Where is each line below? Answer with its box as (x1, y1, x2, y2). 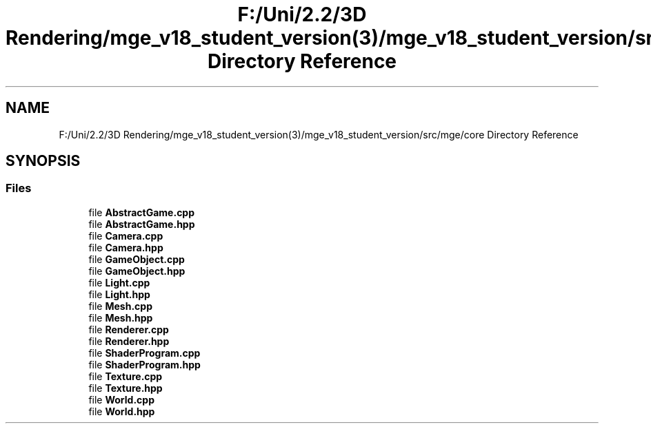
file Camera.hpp (88, 241, 163, 253)
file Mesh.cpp (88, 300, 152, 312)
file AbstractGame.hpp (88, 218, 195, 230)
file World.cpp (88, 393, 154, 406)
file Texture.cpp (88, 370, 163, 382)
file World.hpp (88, 405, 155, 417)
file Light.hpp (88, 288, 150, 300)
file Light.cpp (88, 276, 150, 289)
